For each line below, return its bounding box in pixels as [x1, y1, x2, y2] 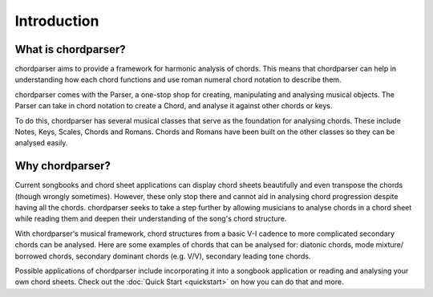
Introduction [14, 12, 99, 30]
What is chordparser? [14, 43, 126, 56]
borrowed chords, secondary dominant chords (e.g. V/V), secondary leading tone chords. [14, 251, 311, 261]
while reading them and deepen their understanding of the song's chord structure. [14, 214, 287, 224]
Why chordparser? [14, 159, 111, 173]
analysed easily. [14, 138, 68, 148]
